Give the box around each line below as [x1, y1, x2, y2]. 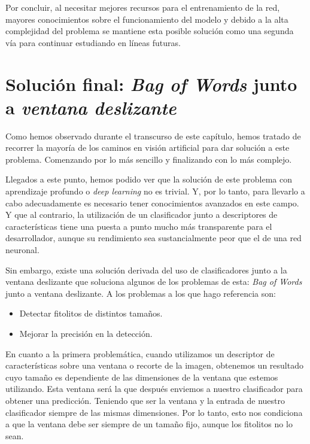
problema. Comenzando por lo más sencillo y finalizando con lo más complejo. [5, 153, 292, 165]
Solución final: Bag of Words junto [5, 71, 297, 96]
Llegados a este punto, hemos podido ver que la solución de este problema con [5, 173, 292, 185]
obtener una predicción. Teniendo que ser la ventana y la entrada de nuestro [5, 394, 285, 406]
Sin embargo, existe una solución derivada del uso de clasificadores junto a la [5, 263, 287, 276]
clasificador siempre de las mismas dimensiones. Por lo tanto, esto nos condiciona [5, 406, 303, 418]
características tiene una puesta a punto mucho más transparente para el [5, 220, 272, 232]
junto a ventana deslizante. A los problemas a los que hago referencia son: [5, 287, 276, 299]
